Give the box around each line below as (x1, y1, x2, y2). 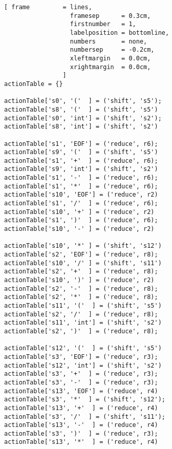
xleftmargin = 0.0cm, (70, 54, 151, 62)
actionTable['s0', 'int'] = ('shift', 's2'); (4, 114, 162, 122)
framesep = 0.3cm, (70, 12, 151, 19)
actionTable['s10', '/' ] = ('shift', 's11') (4, 259, 162, 267)
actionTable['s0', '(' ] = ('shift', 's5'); (4, 97, 162, 105)
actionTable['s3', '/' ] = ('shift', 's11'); (4, 413, 165, 420)
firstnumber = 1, (70, 20, 136, 28)
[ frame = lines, (4, 4, 92, 11)
